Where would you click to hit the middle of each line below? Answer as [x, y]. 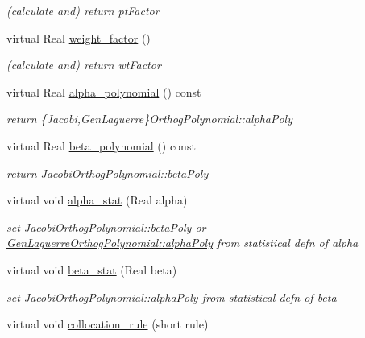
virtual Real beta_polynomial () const [101, 145]
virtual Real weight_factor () [79, 37]
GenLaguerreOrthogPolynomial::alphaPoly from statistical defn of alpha [182, 243]
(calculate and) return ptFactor [83, 10]
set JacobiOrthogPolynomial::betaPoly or [106, 227]
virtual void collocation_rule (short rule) [108, 324]
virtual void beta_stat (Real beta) [92, 269]
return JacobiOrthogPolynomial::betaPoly [108, 173]
